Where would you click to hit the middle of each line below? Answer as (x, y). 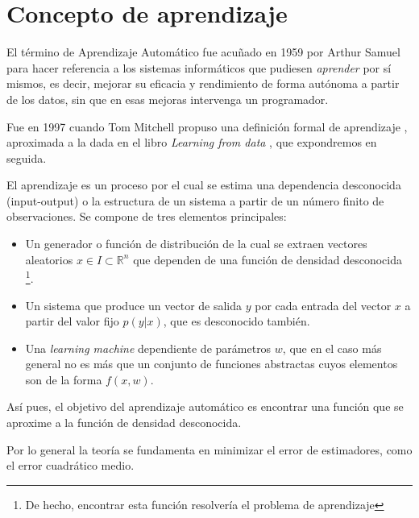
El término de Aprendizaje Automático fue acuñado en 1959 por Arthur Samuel (203, 52)
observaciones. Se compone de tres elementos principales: (147, 216)
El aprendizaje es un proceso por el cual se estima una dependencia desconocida (204, 185)
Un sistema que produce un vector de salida (134, 305)
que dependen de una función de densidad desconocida (268, 259)
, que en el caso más (332, 348)
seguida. (27, 157)
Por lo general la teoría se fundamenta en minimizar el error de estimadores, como (209, 449)
